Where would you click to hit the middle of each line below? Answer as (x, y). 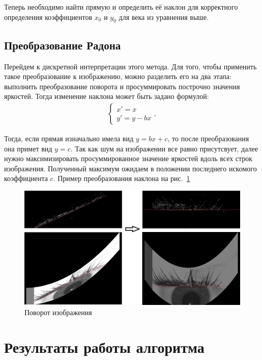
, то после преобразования (208, 138)
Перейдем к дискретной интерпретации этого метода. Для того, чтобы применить (130, 66)
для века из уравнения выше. (164, 17)
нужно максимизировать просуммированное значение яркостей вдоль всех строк (128, 158)
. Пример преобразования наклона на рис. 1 (122, 178)
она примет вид (28, 148)
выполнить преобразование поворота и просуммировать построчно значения (122, 86)
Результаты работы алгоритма (104, 347)
